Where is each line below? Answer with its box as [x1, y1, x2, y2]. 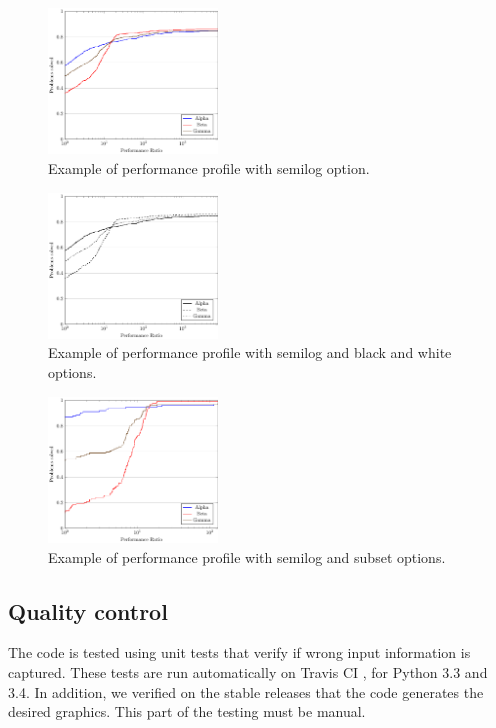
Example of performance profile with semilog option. [48, 157, 370, 178]
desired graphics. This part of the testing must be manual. [8, 701, 366, 722]
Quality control [8, 595, 168, 626]
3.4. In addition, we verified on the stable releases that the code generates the [8, 681, 484, 702]
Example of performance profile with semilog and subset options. [48, 546, 446, 567]
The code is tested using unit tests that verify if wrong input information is [8, 642, 471, 663]
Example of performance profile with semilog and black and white [48, 342, 452, 363]
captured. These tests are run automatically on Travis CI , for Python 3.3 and [8, 661, 488, 682]
